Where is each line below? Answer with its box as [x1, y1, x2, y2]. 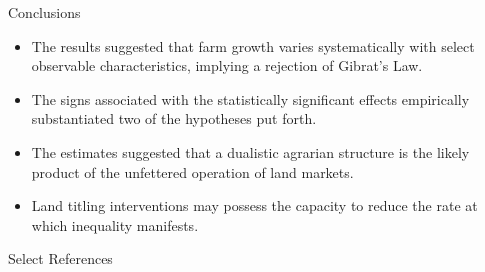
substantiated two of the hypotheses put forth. [31, 108, 317, 129]
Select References [8, 248, 113, 269]
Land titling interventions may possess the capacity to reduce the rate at [31, 195, 478, 216]
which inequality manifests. [31, 214, 199, 235]
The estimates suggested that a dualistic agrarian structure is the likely [31, 141, 470, 162]
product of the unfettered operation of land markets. [31, 161, 354, 182]
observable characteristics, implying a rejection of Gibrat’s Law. [31, 55, 423, 76]
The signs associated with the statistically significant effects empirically [31, 88, 470, 109]
